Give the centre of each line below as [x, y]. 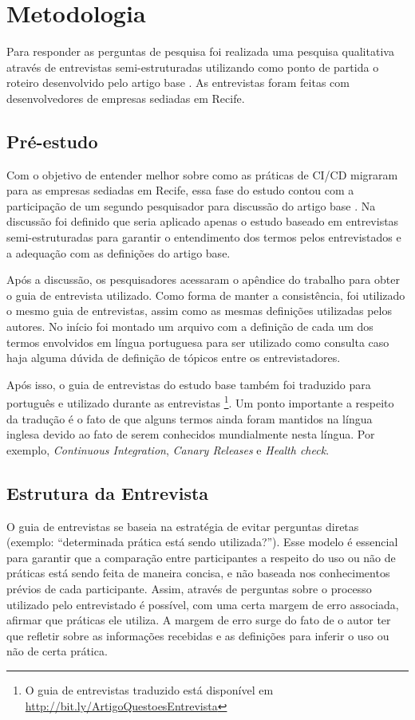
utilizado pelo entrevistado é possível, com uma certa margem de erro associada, [203, 604]
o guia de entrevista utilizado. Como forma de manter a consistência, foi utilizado [206, 295]
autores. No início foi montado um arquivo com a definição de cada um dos [190, 327]
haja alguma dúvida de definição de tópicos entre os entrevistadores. [174, 358]
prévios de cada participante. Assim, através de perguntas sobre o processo [189, 589]
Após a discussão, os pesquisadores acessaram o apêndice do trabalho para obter [203, 279]
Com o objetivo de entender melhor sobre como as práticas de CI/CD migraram [202, 174]
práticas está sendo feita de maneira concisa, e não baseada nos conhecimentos [198, 573]
